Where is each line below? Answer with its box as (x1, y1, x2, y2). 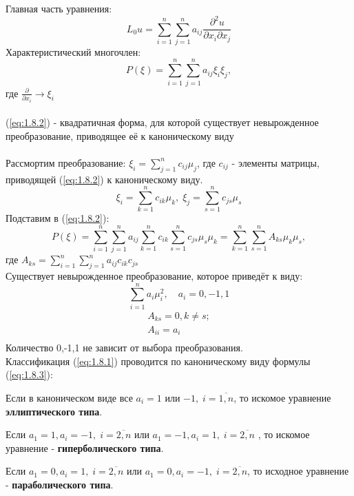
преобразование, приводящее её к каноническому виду (6, 128, 234, 143)
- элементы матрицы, (231, 155, 320, 169)
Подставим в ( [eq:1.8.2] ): (6, 211, 110, 225)
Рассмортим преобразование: (6, 155, 126, 169)
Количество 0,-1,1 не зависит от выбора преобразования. (6, 340, 243, 355)
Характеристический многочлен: (6, 44, 141, 59)
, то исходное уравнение (247, 464, 349, 478)
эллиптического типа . (6, 404, 103, 418)
